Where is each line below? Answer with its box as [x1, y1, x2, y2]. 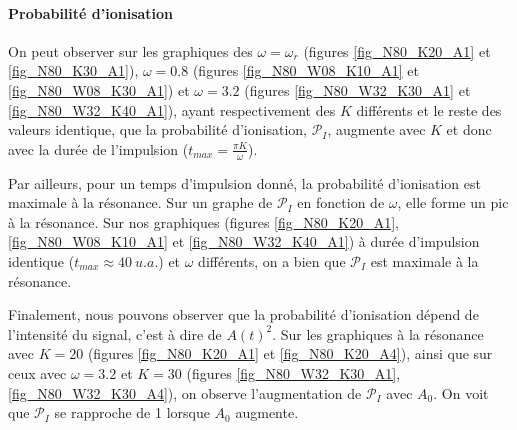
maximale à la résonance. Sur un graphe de [8, 192, 273, 213]
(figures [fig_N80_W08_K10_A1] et [192, 60, 419, 81]
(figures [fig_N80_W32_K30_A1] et [244, 79, 471, 100]
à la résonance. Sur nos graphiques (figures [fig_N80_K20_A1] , [8, 211, 399, 232]
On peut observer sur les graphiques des [8, 40, 253, 61]
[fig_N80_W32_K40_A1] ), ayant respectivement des [8, 99, 336, 120]
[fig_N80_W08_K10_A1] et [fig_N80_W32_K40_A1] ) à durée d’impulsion [8, 231, 480, 252]
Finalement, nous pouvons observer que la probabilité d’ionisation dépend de [8, 304, 479, 325]
